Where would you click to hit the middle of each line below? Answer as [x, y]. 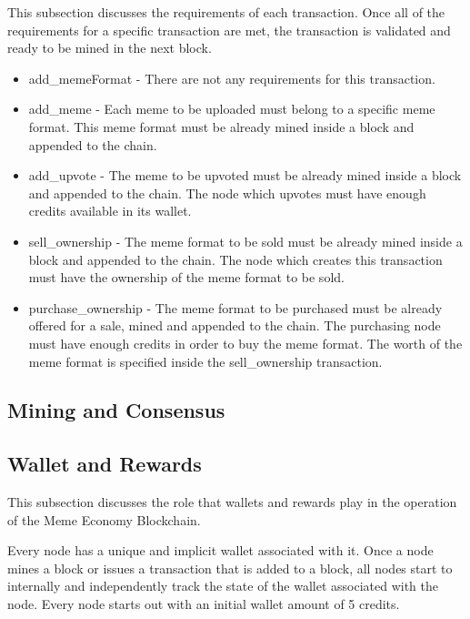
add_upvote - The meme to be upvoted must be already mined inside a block [245, 175]
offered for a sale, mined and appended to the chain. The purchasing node [235, 325]
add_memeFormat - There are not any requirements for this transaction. [232, 78]
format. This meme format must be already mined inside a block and [221, 126]
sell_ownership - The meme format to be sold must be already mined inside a [245, 241]
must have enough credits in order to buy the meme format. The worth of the [245, 343]
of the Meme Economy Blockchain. [104, 519]
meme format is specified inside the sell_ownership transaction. [205, 361]
